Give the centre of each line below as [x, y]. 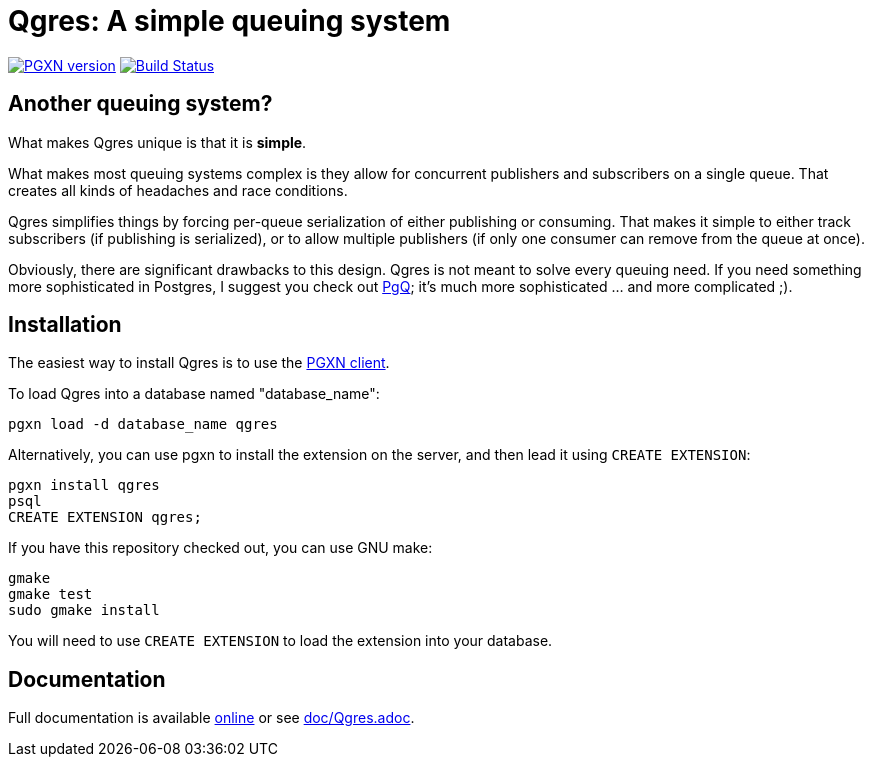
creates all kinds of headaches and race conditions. [178, 190]
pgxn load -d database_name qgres [143, 424]
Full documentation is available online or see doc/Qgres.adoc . [211, 718]
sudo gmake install [84, 610]
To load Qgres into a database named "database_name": [194, 394]
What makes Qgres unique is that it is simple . [157, 142]
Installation [65, 325]
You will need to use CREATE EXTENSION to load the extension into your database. [280, 641]
